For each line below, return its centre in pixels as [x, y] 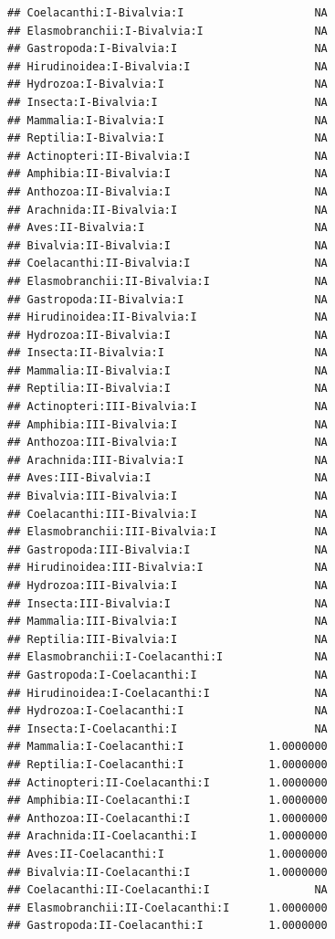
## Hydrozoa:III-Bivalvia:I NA [167, 586]
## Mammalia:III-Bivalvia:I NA [167, 622]
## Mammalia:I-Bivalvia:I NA [167, 120]
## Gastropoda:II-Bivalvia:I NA [167, 299]
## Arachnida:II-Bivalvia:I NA [167, 210]
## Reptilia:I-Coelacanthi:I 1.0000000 [167, 764]
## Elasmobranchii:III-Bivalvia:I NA [167, 532]
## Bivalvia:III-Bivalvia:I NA [167, 496]
